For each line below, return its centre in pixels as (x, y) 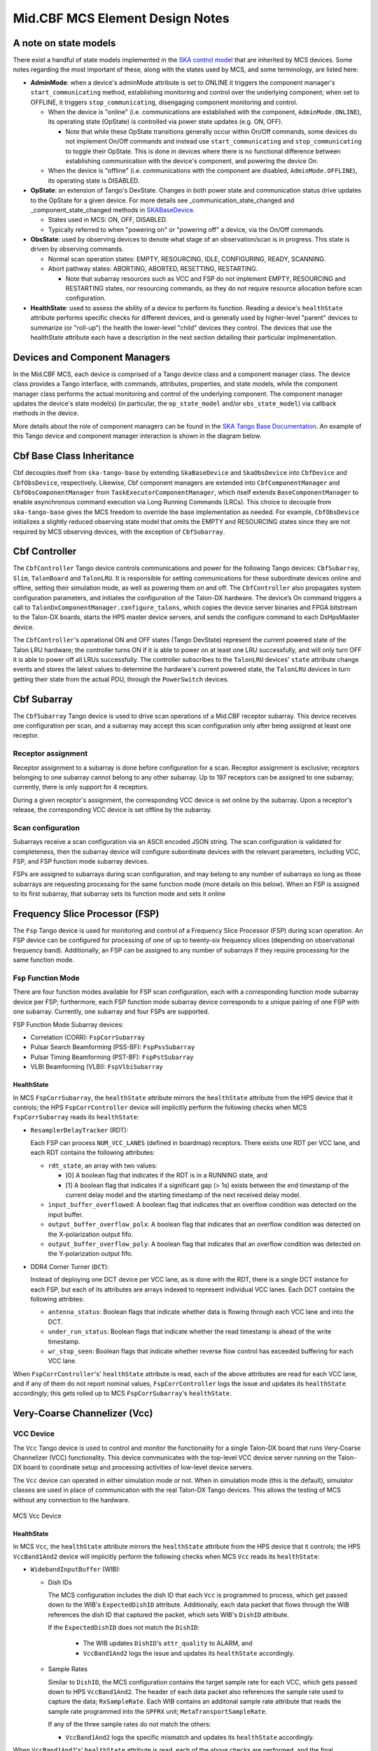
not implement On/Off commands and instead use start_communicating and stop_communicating (213, 141)
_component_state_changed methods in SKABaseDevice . (113, 209)
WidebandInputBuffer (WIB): (76, 1570)
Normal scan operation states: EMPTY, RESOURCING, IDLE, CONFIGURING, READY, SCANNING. (187, 258)
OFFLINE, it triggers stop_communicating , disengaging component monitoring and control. (164, 102)
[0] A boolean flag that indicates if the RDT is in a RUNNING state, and (167, 1175)
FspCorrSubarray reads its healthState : (76, 1117)
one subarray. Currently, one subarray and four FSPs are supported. (111, 1011)
